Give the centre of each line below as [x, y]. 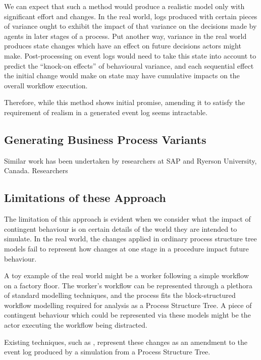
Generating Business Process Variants [105, 139]
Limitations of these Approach [85, 198]
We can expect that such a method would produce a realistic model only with [124, 6]
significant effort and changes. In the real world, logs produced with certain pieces [131, 16]
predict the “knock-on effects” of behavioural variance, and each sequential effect [129, 65]
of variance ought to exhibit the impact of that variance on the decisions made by [130, 26]
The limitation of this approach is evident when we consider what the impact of [127, 219]
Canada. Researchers [36, 170]
